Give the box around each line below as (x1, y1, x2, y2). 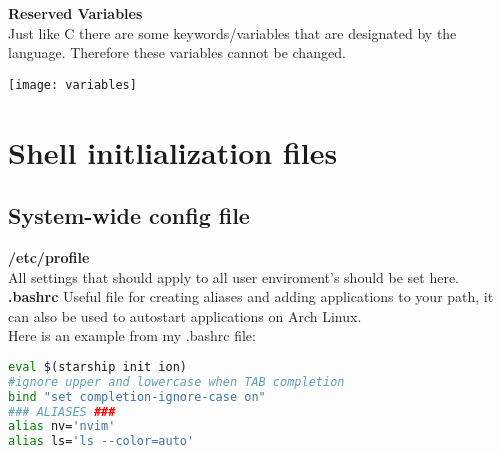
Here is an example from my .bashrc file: (8, 325, 256, 346)
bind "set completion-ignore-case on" (8, 389, 266, 404)
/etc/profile (8, 247, 90, 268)
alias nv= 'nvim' (8, 419, 116, 434)
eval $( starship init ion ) (8, 359, 188, 374)
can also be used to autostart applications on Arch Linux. (8, 305, 362, 326)
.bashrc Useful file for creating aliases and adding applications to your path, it (8, 286, 494, 307)
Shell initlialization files (8, 131, 338, 172)
